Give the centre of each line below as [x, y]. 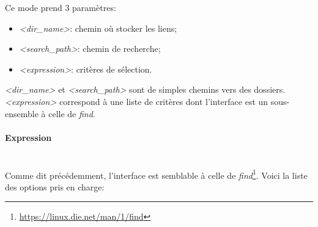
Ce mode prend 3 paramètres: [61, 7]
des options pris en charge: [55, 186]
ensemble [22, 113]
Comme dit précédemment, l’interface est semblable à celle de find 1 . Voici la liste [156, 174]
